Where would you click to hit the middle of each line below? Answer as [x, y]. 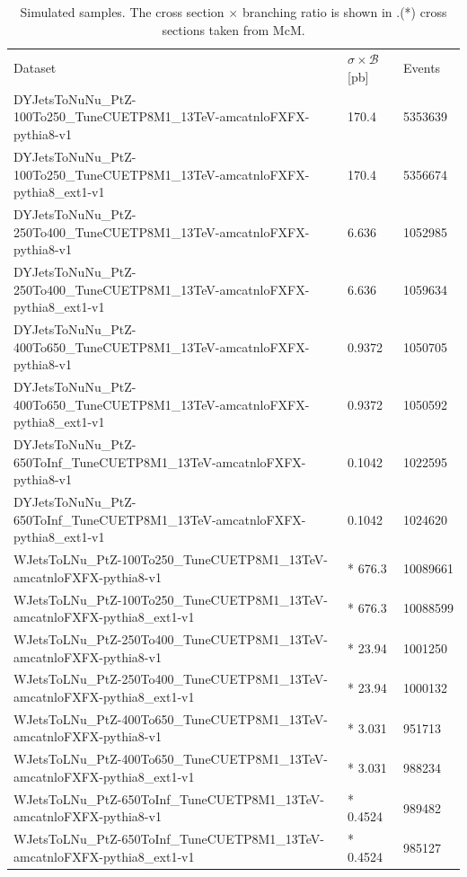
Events [422, 68]
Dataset [35, 68]
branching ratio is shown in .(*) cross [344, 12]
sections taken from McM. [233, 29]
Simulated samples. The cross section [122, 12]
